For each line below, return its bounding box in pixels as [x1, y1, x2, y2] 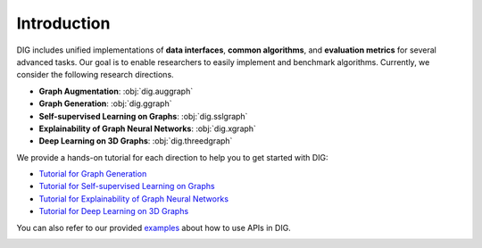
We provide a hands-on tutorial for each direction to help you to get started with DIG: [16, 152, 329, 162]
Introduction [16, 13, 111, 33]
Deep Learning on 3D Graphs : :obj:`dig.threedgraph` [38, 136, 233, 146]
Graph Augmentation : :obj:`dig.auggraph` [38, 86, 194, 96]
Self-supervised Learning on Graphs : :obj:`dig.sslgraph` [38, 111, 248, 121]
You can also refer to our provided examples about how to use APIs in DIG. [16, 222, 292, 233]
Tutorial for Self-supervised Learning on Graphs [38, 181, 215, 192]
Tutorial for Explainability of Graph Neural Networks [38, 193, 229, 204]
